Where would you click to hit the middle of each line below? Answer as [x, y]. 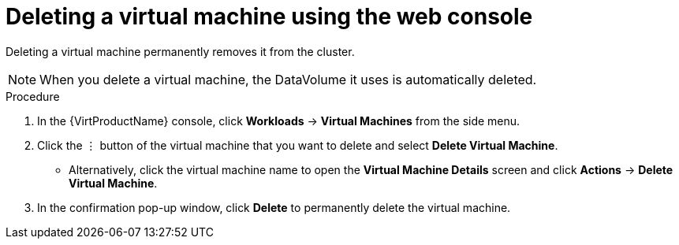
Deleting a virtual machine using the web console [269, 17]
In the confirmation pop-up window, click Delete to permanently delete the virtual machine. [274, 207]
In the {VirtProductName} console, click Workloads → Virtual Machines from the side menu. [279, 121]
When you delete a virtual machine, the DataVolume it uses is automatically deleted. [288, 79]
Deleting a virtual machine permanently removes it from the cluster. [180, 51]
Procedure [33, 96]
